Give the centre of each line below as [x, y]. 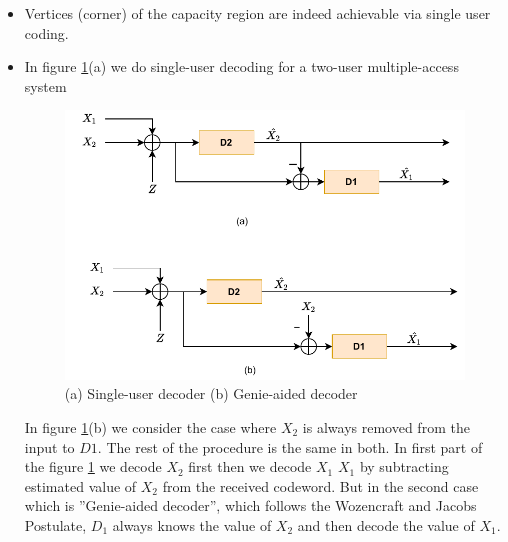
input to [49, 446]
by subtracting [404, 466]
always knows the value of [192, 524]
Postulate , [55, 524]
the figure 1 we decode [93, 466]
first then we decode [250, 466]
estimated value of [80, 485]
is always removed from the [386, 426]
